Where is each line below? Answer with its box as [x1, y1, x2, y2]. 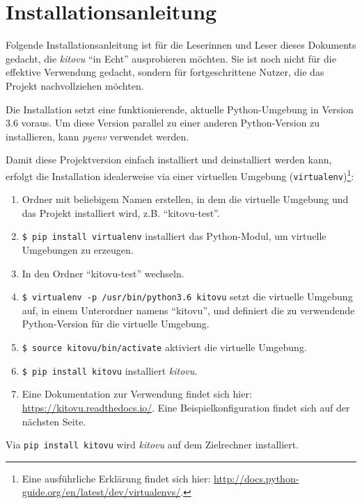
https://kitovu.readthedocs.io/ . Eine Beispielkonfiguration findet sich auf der [22, 400, 350, 414]
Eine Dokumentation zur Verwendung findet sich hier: [22, 387, 252, 401]
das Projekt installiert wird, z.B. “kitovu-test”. [22, 205, 220, 220]
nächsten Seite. [22, 414, 86, 428]
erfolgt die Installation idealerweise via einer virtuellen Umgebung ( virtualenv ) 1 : [6, 166, 354, 183]
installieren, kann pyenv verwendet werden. [6, 129, 189, 143]
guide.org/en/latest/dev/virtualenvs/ [22, 485, 181, 499]
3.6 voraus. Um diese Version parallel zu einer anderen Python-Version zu [6, 115, 320, 130]
